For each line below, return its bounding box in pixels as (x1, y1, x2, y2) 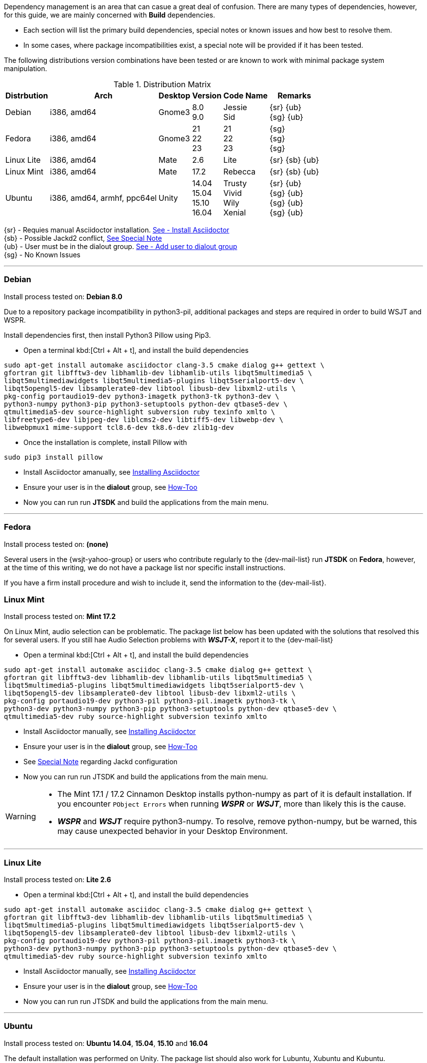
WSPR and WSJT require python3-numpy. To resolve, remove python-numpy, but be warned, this (57, 816, 417, 827)
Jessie (223, 102, 247, 112)
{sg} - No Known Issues (4, 251, 80, 259)
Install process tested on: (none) (4, 540, 109, 548)
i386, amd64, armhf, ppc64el (50, 193, 157, 203)
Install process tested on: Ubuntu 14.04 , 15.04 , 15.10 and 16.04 (4, 1039, 208, 1047)
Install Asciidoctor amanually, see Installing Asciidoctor (23, 467, 200, 476)
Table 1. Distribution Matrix (113, 79, 211, 89)
